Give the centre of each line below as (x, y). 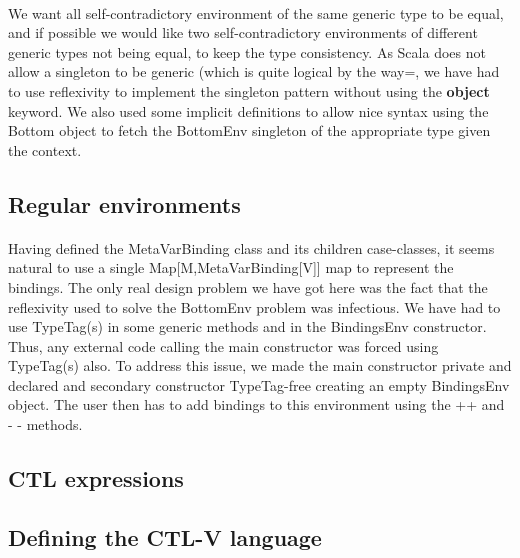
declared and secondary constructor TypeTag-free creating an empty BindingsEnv (259, 384)
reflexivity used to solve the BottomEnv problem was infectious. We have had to (254, 306)
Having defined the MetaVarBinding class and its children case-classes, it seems (251, 247)
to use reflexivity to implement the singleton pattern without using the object (249, 90)
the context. (45, 149)
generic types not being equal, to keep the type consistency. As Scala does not (247, 51)
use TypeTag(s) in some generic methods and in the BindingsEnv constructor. (247, 326)
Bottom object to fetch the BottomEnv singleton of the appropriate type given (249, 130)
